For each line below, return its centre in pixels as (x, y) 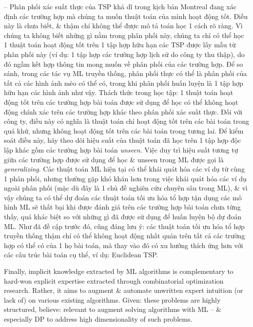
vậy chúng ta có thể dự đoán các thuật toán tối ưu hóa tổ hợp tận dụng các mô (123, 197)
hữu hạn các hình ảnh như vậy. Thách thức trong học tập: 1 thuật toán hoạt (119, 92)
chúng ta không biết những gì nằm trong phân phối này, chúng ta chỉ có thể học (124, 35)
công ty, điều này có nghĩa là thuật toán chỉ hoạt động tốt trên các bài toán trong (126, 121)
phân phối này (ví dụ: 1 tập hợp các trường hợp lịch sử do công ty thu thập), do (124, 54)
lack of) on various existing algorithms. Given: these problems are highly (112, 299)
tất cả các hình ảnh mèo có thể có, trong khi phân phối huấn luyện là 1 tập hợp (124, 83)
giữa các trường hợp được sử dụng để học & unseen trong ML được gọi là (114, 159)
